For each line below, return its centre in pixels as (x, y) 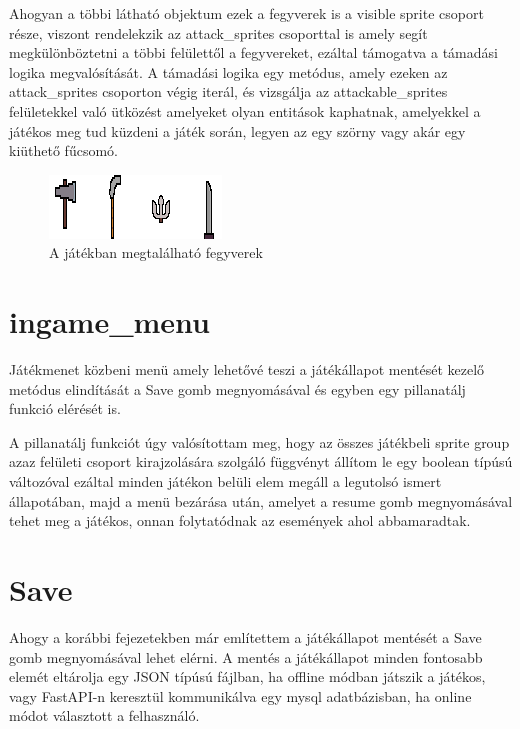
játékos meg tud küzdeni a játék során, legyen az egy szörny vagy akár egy (237, 130)
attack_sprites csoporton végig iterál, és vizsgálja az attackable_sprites (228, 91)
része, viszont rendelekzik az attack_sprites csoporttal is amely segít (218, 32)
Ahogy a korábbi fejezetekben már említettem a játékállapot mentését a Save (245, 636)
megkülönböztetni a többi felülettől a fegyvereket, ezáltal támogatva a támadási (253, 52)
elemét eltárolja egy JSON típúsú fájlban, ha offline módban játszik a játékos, (247, 676)
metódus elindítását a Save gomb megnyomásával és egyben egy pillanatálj (237, 388)
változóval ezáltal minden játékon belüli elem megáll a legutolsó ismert (225, 481)
